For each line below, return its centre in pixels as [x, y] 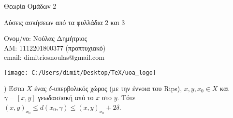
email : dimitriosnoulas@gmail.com [54, 57]
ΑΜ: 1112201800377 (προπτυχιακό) [55, 47]
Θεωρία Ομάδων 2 [30, 6]
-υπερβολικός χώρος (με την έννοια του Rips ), [117, 88]
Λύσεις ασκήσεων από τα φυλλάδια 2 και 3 [65, 22]
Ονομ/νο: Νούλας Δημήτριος [46, 38]
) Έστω [14, 88]
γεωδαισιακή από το [66, 98]
